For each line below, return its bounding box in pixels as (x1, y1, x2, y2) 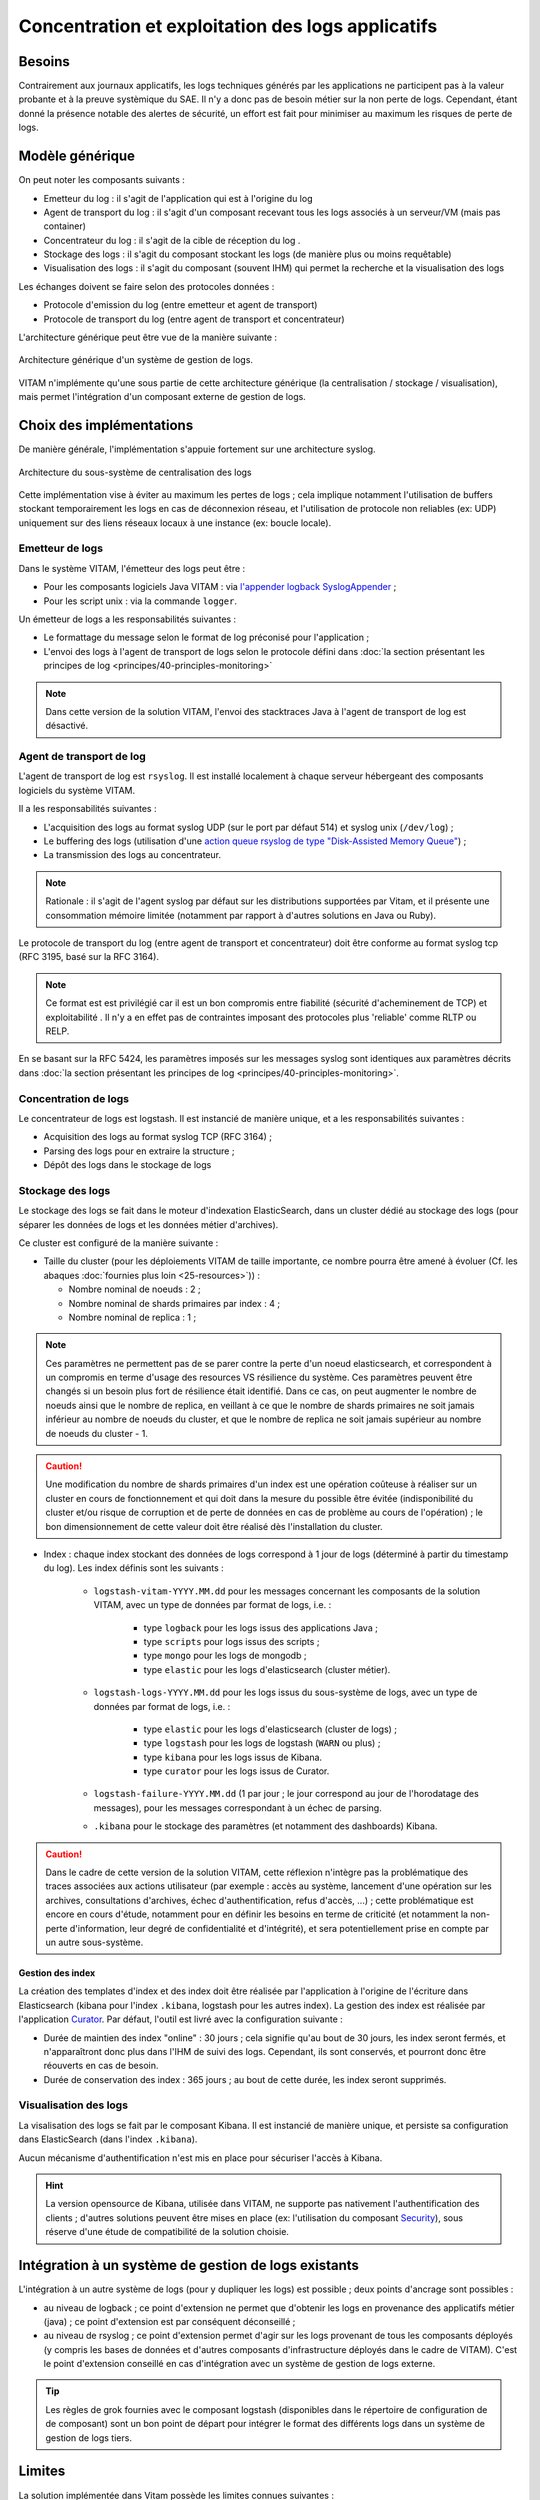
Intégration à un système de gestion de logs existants (18, 2257, 360, 2274)
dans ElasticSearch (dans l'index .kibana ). (18, 2133, 198, 2145)
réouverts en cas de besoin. (43, 2060, 159, 2072)
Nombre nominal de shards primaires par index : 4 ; (68, 1297, 280, 1309)
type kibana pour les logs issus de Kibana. (143, 1751, 323, 1763)
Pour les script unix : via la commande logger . (43, 595, 237, 607)
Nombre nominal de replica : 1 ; (68, 1311, 197, 1323)
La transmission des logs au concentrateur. (43, 849, 222, 861)
